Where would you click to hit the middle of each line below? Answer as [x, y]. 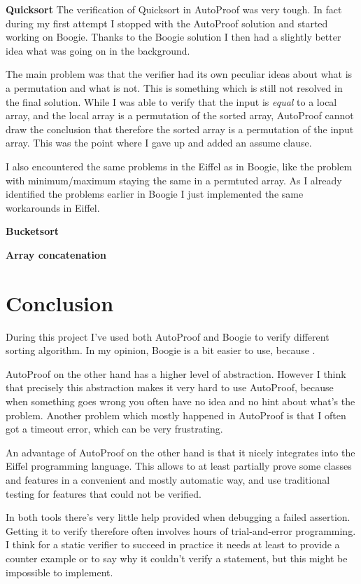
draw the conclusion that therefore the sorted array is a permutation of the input [180, 129]
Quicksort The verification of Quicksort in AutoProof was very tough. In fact [174, 9]
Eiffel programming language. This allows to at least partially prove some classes [179, 466]
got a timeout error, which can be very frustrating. [114, 429]
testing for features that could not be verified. [104, 493]
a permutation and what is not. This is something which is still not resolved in [174, 87]
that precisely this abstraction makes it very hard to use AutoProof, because [170, 387]
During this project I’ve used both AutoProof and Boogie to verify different [168, 336]
